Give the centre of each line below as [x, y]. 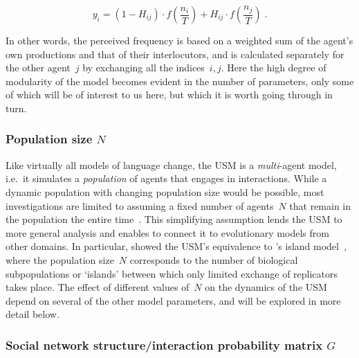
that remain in [320, 205]
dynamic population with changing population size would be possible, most [165, 191]
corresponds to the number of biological [214, 259]
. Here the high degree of [274, 68]
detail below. [33, 314]
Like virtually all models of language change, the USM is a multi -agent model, [171, 164]
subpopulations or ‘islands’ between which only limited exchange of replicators [172, 273]
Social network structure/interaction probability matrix [164, 344]
